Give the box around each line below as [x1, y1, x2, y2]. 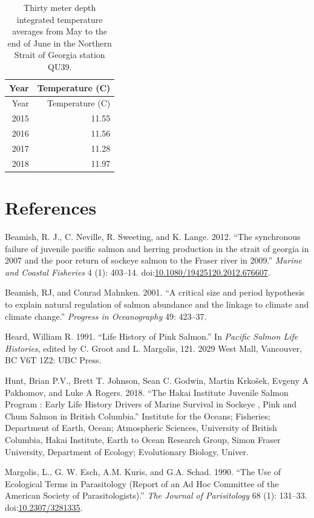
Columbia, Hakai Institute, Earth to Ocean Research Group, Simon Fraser [5, 433, 281, 445]
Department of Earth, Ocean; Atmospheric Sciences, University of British [5, 421, 277, 434]
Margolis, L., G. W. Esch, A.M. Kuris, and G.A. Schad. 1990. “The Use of [5, 465, 281, 478]
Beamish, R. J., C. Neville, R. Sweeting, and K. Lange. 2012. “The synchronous [5, 230, 301, 242]
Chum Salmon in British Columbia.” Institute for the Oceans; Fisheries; [5, 409, 270, 422]
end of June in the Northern [7, 36, 112, 49]
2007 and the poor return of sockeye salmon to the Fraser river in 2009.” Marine [5, 254, 302, 267]
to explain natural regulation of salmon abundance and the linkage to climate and [5, 297, 309, 310]
